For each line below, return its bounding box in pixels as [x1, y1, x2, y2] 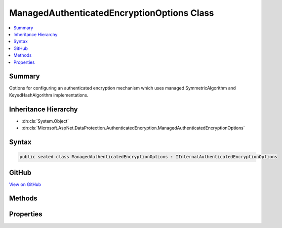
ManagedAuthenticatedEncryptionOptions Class [9, 7, 214, 18]
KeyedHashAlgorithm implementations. [9, 92, 88, 98]
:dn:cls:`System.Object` [21, 118, 69, 124]
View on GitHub [9, 181, 41, 187]
